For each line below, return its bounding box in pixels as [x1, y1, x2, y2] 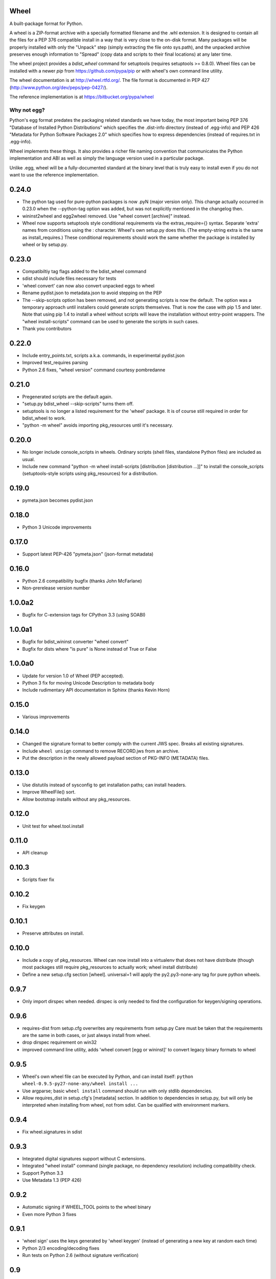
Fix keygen [22, 903, 45, 910]
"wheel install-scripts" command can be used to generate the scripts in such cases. [22, 318, 199, 324]
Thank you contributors [22, 325, 72, 332]
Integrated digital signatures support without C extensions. [22, 1156, 146, 1162]
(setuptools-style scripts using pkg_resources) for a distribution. [22, 471, 158, 477]
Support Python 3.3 [22, 1170, 63, 1176]
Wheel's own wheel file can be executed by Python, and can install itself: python [22, 1073, 194, 1079]
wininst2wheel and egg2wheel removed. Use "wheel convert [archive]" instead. [22, 213, 191, 219]
